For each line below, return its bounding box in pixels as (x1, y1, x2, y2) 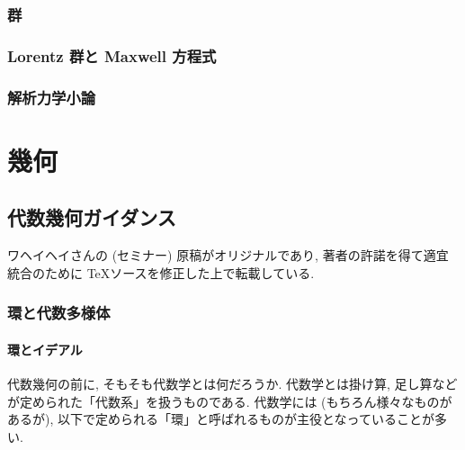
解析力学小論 (7, 85, 96, 108)
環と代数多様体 (7, 301, 111, 324)
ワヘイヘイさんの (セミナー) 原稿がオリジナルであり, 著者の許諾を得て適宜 (7, 246, 449, 265)
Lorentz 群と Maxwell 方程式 (7, 44, 217, 67)
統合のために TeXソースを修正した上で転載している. (7, 263, 315, 282)
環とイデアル (7, 339, 83, 358)
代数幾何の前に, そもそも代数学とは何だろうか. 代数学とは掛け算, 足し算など (7, 373, 458, 392)
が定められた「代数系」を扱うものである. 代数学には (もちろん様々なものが (7, 391, 452, 410)
